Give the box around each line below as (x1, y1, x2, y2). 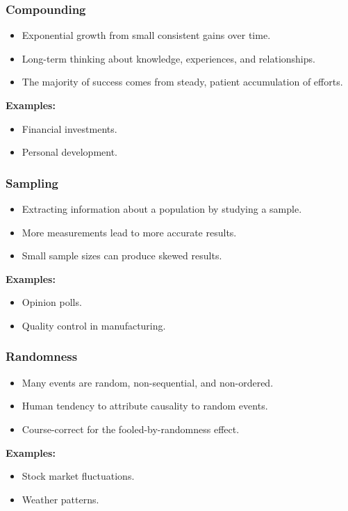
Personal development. (22, 145, 117, 159)
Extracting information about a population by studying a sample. (22, 202, 302, 216)
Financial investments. (22, 121, 117, 136)
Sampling (6, 174, 59, 191)
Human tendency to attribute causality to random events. (22, 398, 268, 413)
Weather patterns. (22, 492, 99, 506)
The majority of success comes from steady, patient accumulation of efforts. (22, 74, 343, 89)
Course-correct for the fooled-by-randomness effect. (22, 421, 240, 436)
